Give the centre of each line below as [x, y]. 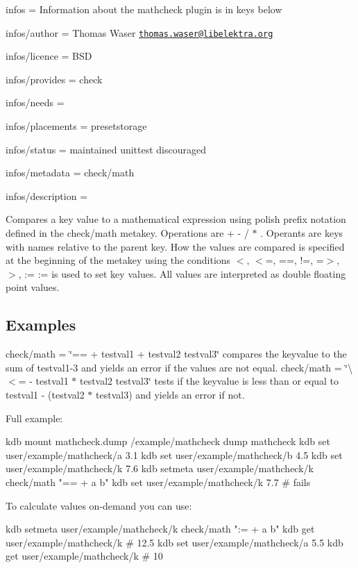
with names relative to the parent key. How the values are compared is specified [175, 246]
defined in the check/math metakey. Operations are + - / [127, 233]
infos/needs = [35, 102]
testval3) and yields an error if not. [170, 394]
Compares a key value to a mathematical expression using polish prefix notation [176, 219]
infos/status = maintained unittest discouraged [106, 149]
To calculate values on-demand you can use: [99, 505]
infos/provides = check [54, 79]
